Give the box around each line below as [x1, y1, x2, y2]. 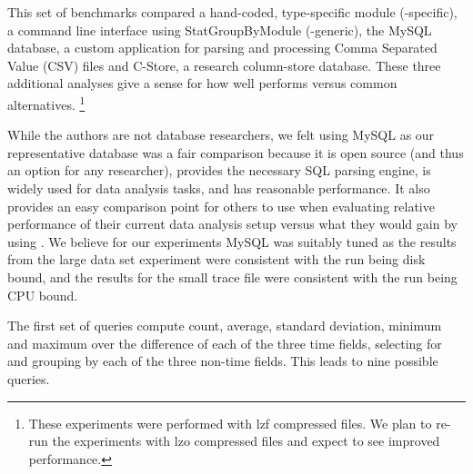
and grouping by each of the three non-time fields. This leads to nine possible [7, 351, 438, 370]
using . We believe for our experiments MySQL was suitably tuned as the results [7, 232, 457, 251]
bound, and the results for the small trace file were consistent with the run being [7, 267, 458, 286]
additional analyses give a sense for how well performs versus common [7, 74, 398, 93]
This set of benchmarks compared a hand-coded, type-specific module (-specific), [7, 3, 458, 21]
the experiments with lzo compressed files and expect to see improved [52, 431, 440, 450]
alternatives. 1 [7, 92, 86, 114]
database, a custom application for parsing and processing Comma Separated [7, 38, 438, 57]
